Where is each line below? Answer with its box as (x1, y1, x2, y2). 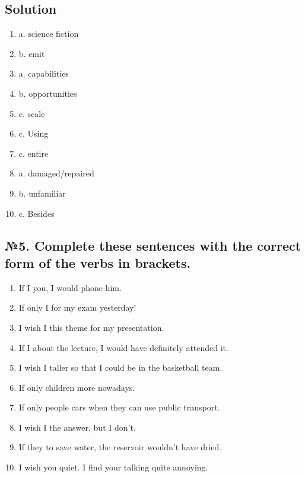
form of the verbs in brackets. (5, 253, 191, 271)
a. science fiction (18, 27, 79, 40)
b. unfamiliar (18, 187, 66, 199)
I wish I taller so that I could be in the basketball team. (18, 361, 223, 374)
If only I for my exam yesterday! (18, 301, 136, 314)
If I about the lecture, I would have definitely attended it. (18, 341, 228, 353)
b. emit (18, 47, 45, 59)
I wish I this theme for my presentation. (18, 321, 164, 333)
